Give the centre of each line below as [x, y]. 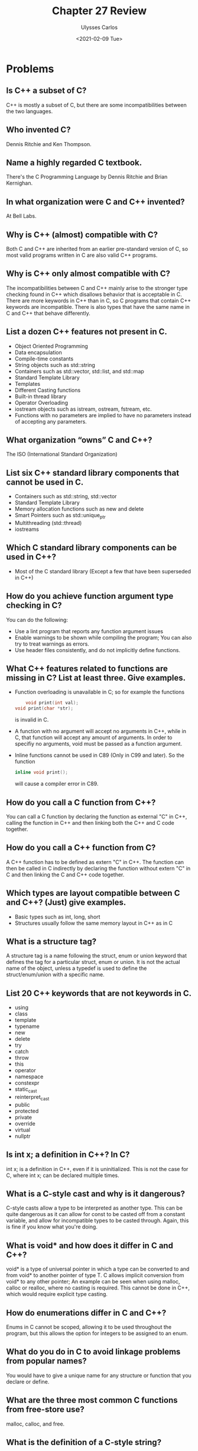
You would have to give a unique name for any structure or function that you [99, 1375]
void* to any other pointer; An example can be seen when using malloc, [93, 1282]
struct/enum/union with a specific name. [55, 975]
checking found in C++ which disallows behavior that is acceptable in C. [94, 294]
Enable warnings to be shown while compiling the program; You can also [103, 637]
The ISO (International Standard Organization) [62, 454]
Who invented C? [38, 130]
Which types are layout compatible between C [93, 893]
